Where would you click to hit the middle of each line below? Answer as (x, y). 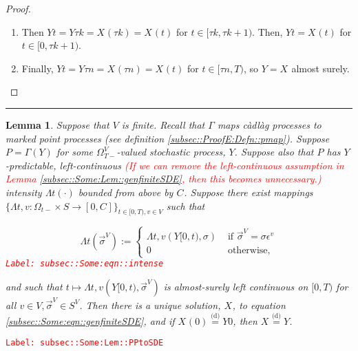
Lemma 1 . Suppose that (57, 124)
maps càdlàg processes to (269, 124)
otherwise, (249, 251)
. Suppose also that (274, 152)
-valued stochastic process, (171, 152)
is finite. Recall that (163, 124)
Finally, (38, 68)
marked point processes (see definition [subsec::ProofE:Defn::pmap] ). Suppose (168, 138)
